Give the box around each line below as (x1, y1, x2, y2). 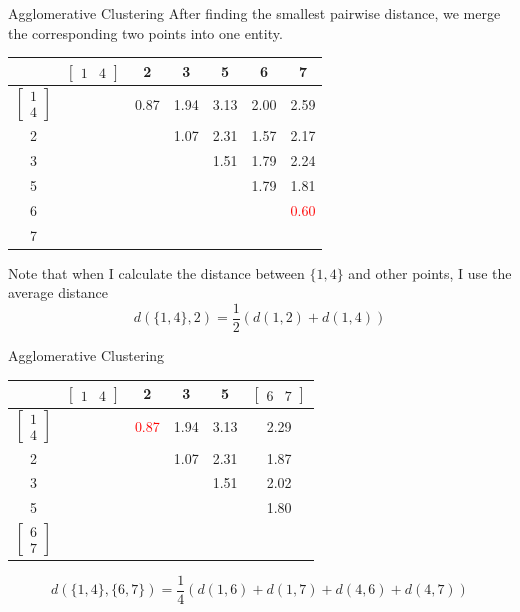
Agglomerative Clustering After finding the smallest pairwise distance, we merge (8, 3, 501, 23)
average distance (8, 282, 109, 303)
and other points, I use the (348, 262, 512, 283)
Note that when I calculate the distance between (8, 262, 305, 283)
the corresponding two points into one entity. (8, 22, 283, 43)
